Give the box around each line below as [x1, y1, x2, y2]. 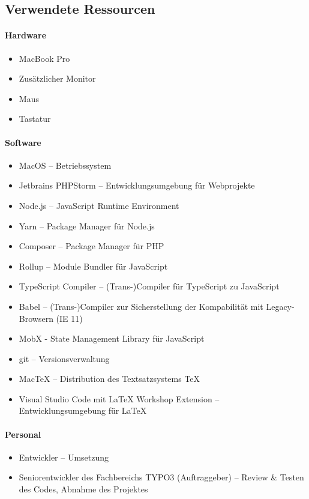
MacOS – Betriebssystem [19, 159, 112, 171]
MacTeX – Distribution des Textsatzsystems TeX [19, 372, 200, 385]
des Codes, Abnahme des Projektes [19, 483, 148, 495]
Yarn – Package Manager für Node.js [19, 219, 155, 232]
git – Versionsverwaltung [19, 352, 110, 364]
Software [5, 136, 41, 148]
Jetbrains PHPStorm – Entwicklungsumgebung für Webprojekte [19, 179, 255, 192]
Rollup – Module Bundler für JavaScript [19, 259, 168, 272]
